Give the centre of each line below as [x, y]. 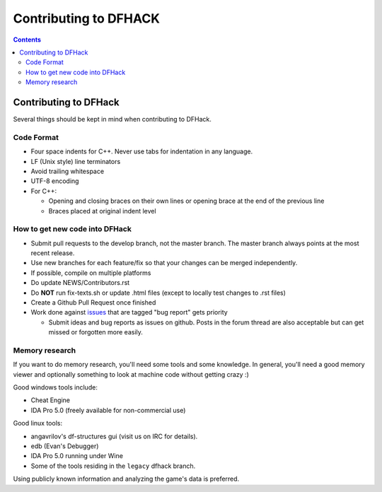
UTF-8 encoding [55, 181]
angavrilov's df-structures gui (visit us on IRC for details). [114, 436]
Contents [27, 40]
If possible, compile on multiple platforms [91, 273]
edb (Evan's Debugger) [65, 446]
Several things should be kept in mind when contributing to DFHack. [112, 119]
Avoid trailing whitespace [68, 171]
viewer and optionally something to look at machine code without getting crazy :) [131, 374]
